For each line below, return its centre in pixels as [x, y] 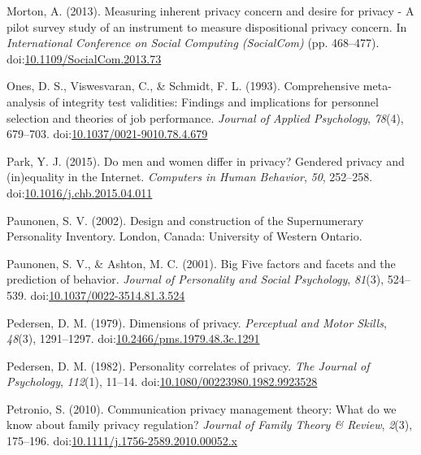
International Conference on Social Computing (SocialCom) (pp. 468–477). [193, 43]
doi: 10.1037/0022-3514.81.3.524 [108, 295]
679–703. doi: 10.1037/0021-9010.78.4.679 [107, 134]
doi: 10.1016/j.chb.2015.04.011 [80, 192]
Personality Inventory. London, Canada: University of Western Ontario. [184, 236]
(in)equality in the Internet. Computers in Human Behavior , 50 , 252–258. [190, 177]
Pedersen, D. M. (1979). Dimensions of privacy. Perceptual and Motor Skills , [197, 322]
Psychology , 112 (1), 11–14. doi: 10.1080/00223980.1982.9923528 [162, 381]
